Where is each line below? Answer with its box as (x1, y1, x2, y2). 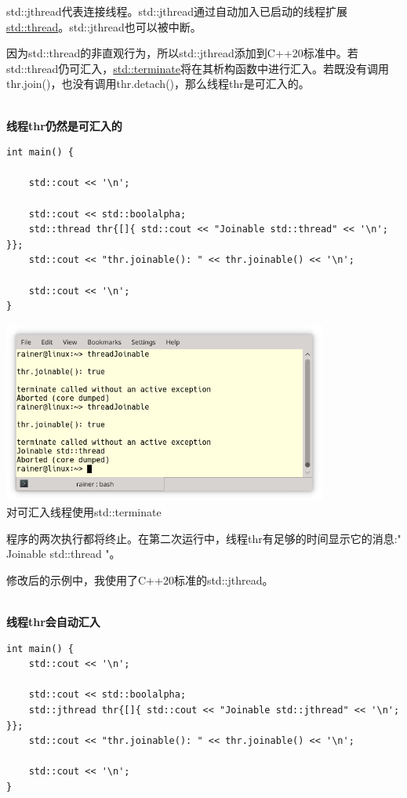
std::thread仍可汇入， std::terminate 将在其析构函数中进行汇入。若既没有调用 (6, 60, 389, 76)
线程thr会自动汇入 (6, 614, 100, 629)
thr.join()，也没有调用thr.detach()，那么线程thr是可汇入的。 (6, 75, 310, 92)
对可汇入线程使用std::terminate (6, 504, 162, 520)
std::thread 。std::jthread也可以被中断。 (6, 18, 202, 35)
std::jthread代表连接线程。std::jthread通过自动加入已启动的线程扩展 (6, 3, 348, 19)
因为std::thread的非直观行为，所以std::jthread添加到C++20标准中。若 (6, 45, 358, 61)
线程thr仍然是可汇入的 (6, 117, 122, 133)
